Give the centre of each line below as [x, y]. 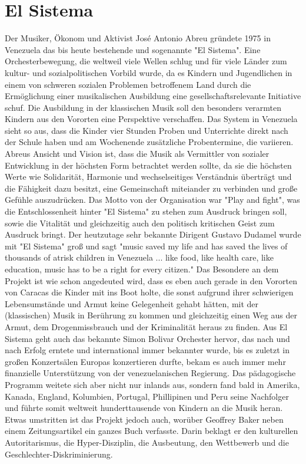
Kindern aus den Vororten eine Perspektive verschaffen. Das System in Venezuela [151, 119]
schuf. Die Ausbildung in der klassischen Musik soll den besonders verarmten [143, 107]
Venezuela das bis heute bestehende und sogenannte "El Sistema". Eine [133, 49]
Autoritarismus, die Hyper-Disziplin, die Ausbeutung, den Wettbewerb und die [147, 442]
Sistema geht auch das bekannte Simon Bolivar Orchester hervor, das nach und [147, 338]
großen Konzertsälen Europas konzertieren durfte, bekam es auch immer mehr [145, 361]
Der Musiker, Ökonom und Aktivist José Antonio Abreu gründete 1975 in [138, 38]
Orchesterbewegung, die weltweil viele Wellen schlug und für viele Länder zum [146, 61]
